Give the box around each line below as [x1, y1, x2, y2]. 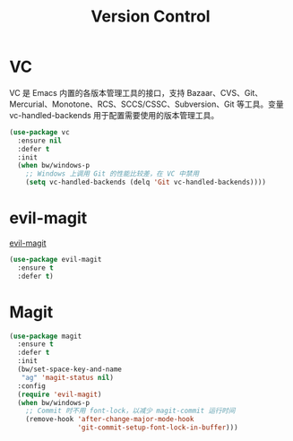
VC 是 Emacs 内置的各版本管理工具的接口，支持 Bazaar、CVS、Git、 [9, 87, 263, 98]
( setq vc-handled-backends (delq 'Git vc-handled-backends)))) [25, 177, 267, 187]
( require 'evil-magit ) [17, 390, 102, 399]
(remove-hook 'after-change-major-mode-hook [25, 415, 194, 424]
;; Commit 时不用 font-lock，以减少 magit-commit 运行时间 [25, 406, 236, 416]
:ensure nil [17, 136, 63, 145]
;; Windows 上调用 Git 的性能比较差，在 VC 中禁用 [25, 169, 200, 178]
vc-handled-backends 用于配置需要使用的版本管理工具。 [9, 109, 220, 120]
